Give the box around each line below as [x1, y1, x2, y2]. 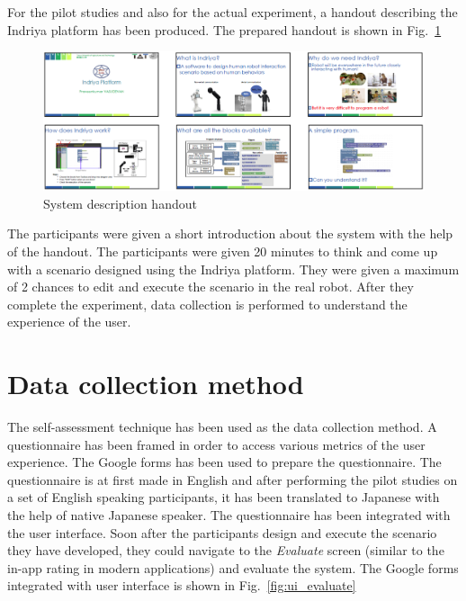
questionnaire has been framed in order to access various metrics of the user [7, 435, 426, 453]
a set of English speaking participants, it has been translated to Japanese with [7, 488, 440, 507]
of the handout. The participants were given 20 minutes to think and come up [7, 241, 438, 260]
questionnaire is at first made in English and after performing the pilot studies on [7, 470, 458, 489]
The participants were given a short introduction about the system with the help [7, 224, 453, 243]
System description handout [43, 193, 197, 212]
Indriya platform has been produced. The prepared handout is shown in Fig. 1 [7, 20, 442, 39]
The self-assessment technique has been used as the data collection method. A [7, 417, 437, 436]
